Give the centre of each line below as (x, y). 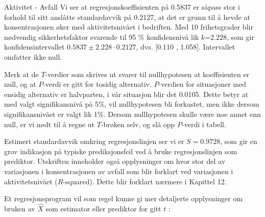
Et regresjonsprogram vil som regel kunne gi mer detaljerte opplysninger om (124, 198)
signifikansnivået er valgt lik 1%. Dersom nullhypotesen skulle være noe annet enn (132, 114)
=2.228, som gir (230, 37)
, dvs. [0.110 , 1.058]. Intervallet (186, 47)
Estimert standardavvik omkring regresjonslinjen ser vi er (94, 141)
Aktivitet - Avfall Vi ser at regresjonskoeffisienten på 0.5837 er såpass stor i (122, 7)
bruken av (20, 208)
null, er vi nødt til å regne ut (50, 124)
